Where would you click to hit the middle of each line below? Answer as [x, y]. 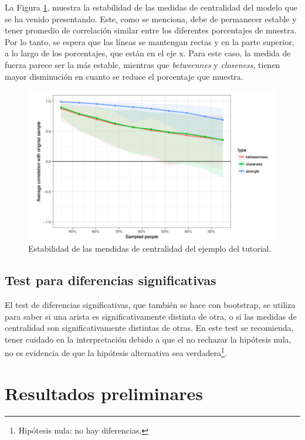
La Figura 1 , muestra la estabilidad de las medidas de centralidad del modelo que [151, 7]
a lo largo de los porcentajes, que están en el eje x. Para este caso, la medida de [148, 53]
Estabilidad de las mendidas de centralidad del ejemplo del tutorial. [150, 248]
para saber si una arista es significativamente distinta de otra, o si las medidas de [151, 316]
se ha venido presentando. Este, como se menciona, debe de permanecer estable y [151, 18]
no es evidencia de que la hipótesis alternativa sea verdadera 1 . [116, 352]
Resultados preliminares [104, 393]
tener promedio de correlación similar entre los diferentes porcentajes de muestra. [151, 30]
